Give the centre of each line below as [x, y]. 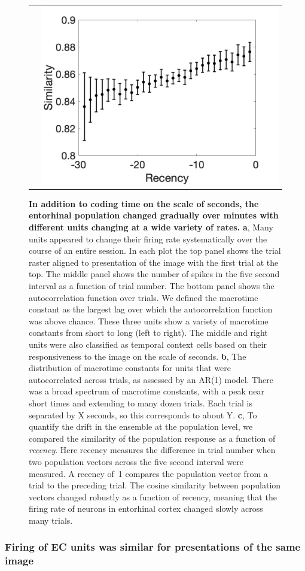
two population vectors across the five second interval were [136, 461]
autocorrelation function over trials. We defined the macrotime [144, 297]
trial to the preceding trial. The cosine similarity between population [155, 485]
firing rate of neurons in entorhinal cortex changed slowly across [146, 508]
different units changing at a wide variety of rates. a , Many [151, 227]
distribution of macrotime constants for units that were [130, 368]
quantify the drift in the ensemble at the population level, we [141, 426]
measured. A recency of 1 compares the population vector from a [148, 473]
